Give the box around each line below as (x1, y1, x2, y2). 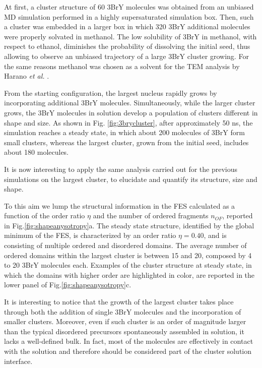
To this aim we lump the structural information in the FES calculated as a (4, 200, 235, 211)
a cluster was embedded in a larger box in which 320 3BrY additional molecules (4, 21, 250, 32)
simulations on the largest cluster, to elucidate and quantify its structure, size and (4, 173, 257, 184)
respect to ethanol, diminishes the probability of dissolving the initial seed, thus (4, 41, 250, 51)
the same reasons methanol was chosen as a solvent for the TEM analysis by (4, 60, 240, 71)
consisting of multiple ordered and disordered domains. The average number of (4, 240, 247, 251)
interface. (4, 355, 33, 366)
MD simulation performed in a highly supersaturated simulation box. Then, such (4, 11, 254, 22)
